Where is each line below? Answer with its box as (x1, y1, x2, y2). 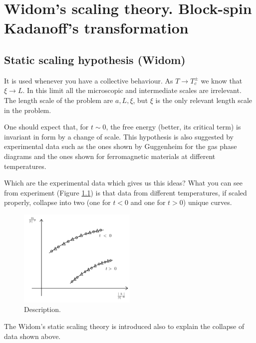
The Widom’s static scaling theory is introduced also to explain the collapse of (4, 320, 245, 331)
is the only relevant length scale (155, 94, 253, 105)
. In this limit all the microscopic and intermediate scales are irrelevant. (22, 85, 242, 95)
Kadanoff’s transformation (4, 17, 189, 38)
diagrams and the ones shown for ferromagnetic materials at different (4, 150, 216, 161)
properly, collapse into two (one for (4, 197, 111, 207)
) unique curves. (183, 197, 232, 207)
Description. (24, 304, 61, 314)
